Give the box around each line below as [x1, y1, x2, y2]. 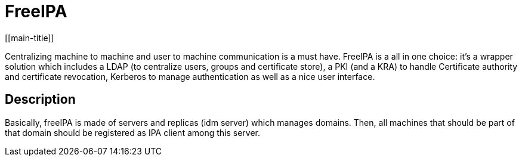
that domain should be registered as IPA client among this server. [5, 127, 261, 138]
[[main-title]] [5, 32, 54, 43]
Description [5, 92, 76, 107]
